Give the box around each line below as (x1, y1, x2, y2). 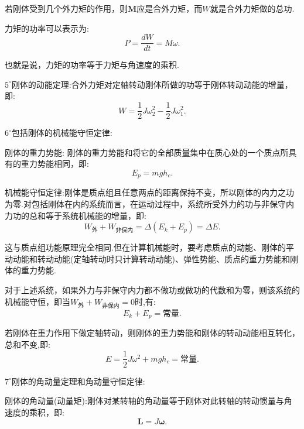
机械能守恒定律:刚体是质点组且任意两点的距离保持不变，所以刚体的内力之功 (5, 186, 294, 198)
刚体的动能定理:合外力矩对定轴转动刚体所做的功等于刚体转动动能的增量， (11, 78, 293, 90)
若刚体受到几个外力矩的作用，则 (5, 2, 128, 14)
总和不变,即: (5, 338, 50, 350)
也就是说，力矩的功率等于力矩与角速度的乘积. (5, 59, 179, 71)
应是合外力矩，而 (136, 2, 203, 14)
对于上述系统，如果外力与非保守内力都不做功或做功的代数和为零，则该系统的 (5, 284, 300, 296)
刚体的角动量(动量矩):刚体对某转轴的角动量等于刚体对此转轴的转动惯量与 (5, 394, 284, 407)
